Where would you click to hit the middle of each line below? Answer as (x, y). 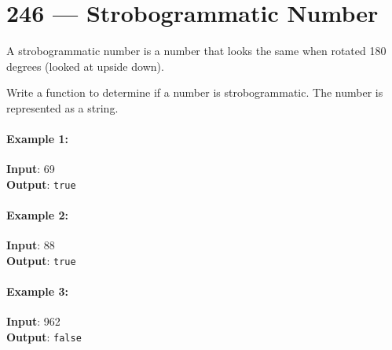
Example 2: (37, 215)
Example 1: (37, 139)
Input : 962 (33, 321)
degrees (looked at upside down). (85, 66)
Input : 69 (31, 169)
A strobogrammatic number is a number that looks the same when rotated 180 (196, 51)
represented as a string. (62, 107)
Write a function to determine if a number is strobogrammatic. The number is (195, 92)
